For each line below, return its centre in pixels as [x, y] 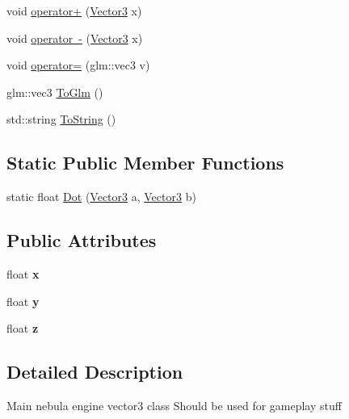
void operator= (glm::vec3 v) [78, 65]
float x [23, 273]
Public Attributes [82, 240]
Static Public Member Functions [145, 163]
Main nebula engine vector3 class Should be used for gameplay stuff [174, 405]
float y [23, 301]
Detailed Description [95, 372]
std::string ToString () [61, 119]
